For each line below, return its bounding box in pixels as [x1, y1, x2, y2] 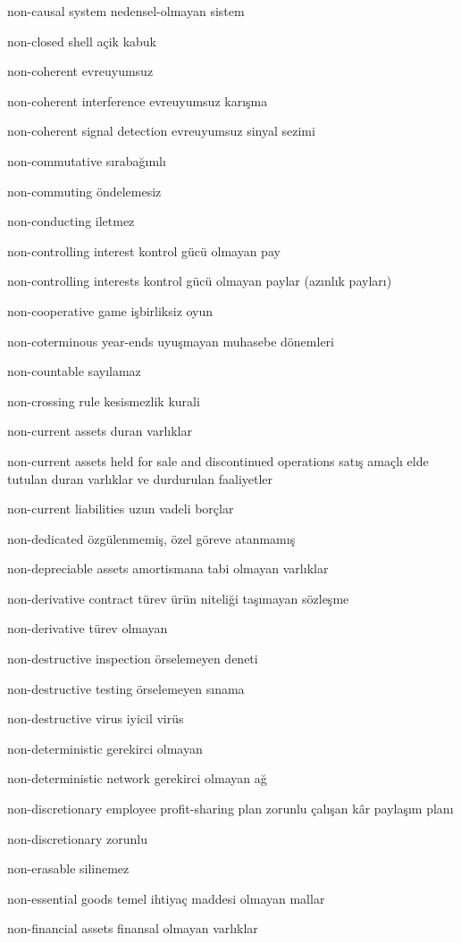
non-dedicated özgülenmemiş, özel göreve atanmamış [7, 529, 296, 547]
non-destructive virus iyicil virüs [7, 709, 184, 728]
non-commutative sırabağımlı [7, 151, 166, 170]
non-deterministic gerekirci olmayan [7, 739, 203, 757]
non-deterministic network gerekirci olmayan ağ [7, 769, 267, 788]
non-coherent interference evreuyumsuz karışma [7, 91, 268, 110]
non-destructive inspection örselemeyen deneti [7, 649, 258, 668]
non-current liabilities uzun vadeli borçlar [7, 499, 234, 518]
